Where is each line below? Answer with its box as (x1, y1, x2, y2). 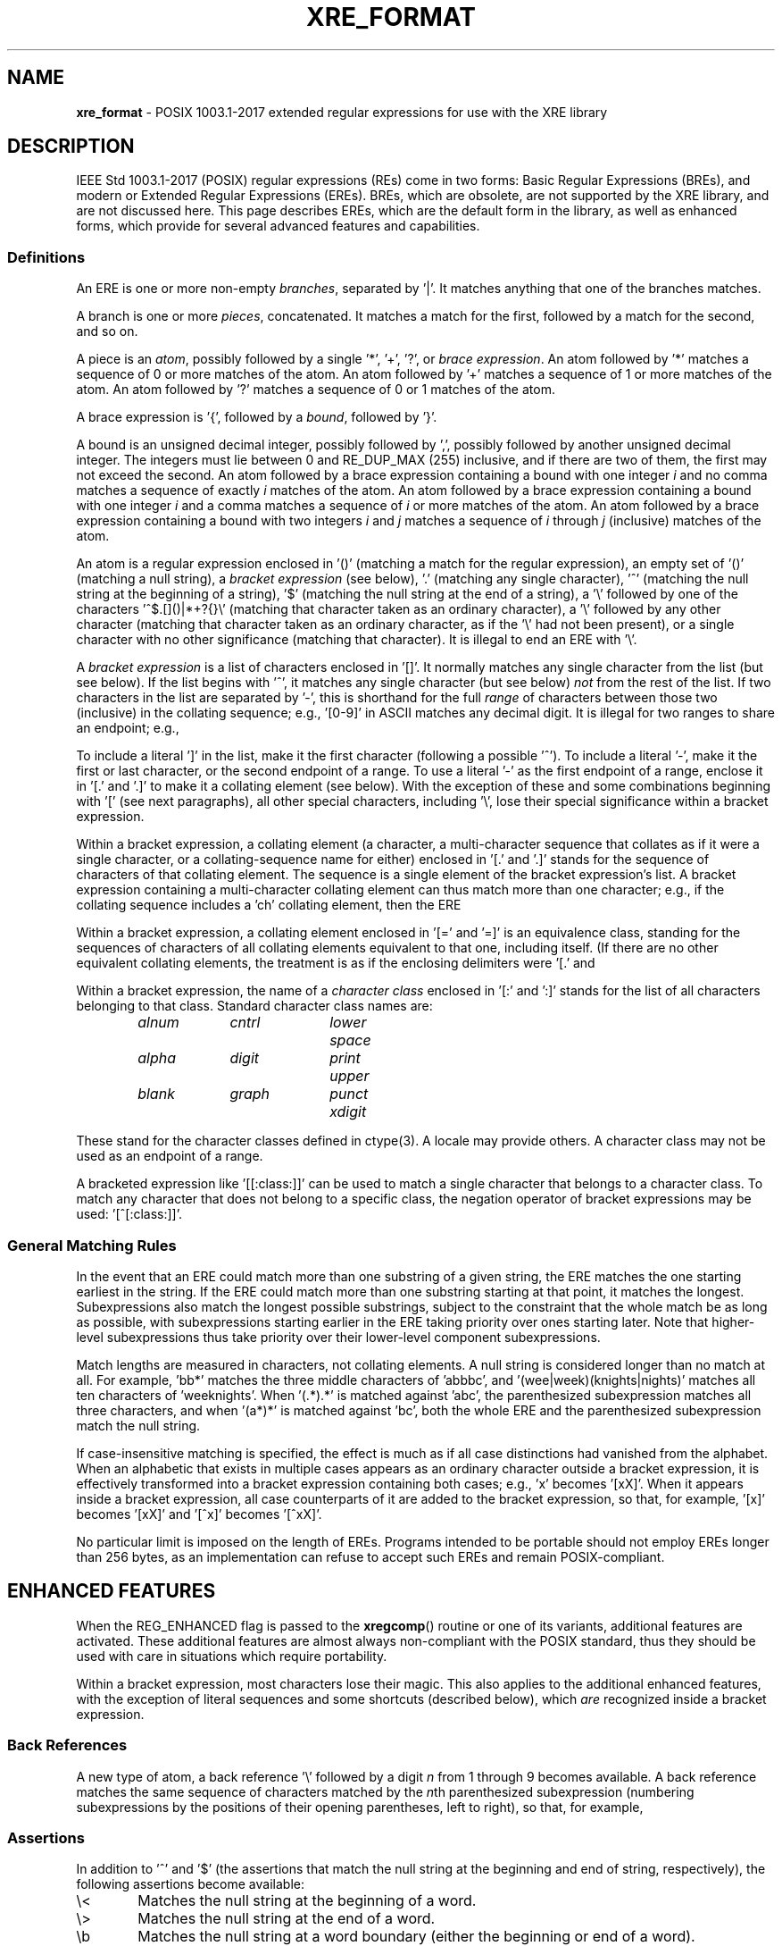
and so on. (76, 323, 138, 340)
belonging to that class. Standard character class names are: (76, 998, 433, 1014)
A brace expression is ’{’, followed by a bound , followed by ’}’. (76, 409, 437, 425)
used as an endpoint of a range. (76, 1148, 263, 1164)
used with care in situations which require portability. (76, 1648, 387, 1664)
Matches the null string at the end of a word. (137, 1909, 436, 1928)
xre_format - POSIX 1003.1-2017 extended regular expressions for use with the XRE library (76, 104, 608, 120)
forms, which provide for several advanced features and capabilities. (76, 218, 480, 234)
